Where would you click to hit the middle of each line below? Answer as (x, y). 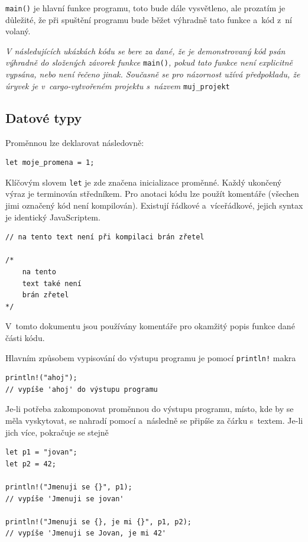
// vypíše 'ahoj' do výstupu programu (82, 389)
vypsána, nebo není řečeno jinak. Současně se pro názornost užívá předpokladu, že (153, 74)
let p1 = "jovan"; (41, 452)
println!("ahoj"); (41, 378)
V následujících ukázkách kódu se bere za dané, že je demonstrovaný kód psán (145, 51)
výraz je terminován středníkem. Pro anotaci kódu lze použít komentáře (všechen (152, 194)
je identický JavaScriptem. (53, 217)
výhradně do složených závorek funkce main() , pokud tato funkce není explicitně (149, 62)
